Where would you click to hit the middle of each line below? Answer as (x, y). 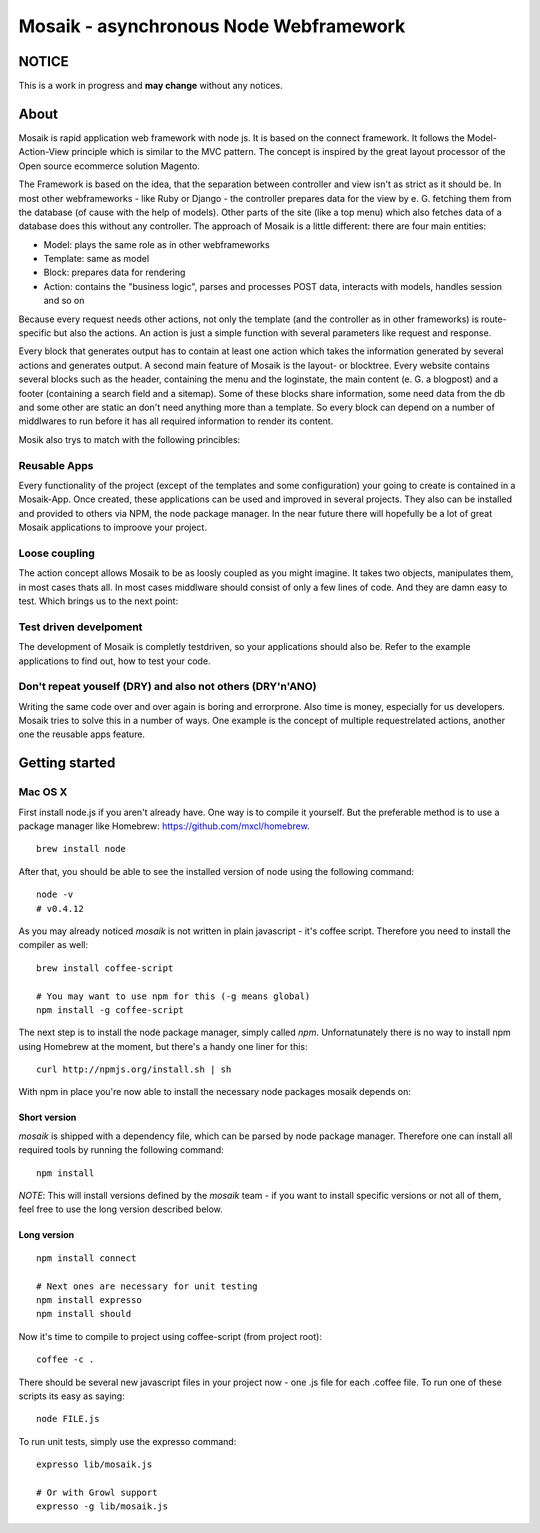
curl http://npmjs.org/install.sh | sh (134, 1069)
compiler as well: (53, 945)
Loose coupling (56, 553)
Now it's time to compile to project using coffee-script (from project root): (170, 1336)
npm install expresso (89, 1300)
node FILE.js (68, 1419)
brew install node (81, 849)
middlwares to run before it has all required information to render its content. (176, 421)
